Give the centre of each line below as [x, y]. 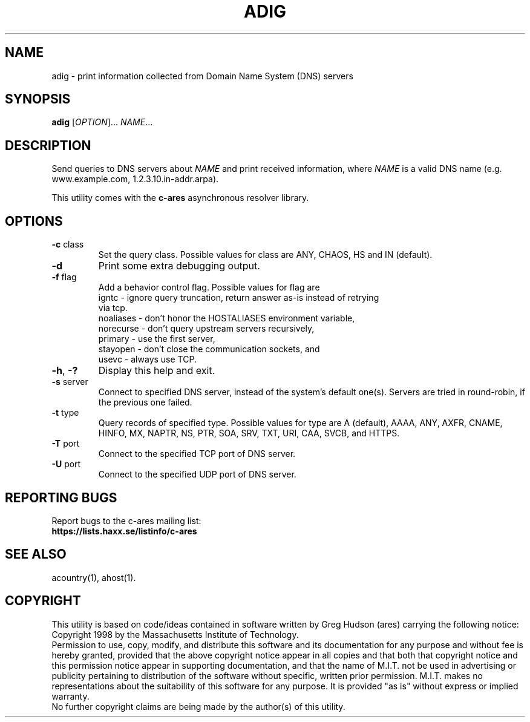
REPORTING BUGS [61, 497]
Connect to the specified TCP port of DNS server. [197, 454]
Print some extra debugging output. [179, 266]
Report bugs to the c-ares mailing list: [126, 520]
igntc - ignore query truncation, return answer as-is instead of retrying [239, 298]
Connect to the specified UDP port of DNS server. [197, 474]
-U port [66, 464]
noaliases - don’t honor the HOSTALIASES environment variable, [227, 318]
